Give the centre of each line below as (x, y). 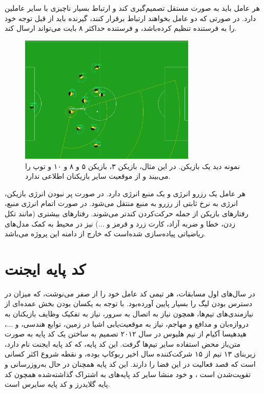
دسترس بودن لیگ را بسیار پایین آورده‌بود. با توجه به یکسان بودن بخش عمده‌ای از (128, 303)
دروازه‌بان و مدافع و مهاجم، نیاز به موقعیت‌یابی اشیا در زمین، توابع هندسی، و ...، (127, 323)
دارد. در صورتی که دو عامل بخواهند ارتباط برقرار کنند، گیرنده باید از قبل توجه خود (130, 18)
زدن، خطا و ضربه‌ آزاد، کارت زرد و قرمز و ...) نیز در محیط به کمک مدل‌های (120, 223)
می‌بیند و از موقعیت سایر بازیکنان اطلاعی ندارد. (98, 176)
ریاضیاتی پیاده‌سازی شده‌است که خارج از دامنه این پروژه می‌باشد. (105, 233)
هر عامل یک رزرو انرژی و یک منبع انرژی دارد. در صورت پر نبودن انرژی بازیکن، (125, 193)
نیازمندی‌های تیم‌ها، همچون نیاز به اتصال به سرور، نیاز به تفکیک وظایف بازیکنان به (129, 313)
